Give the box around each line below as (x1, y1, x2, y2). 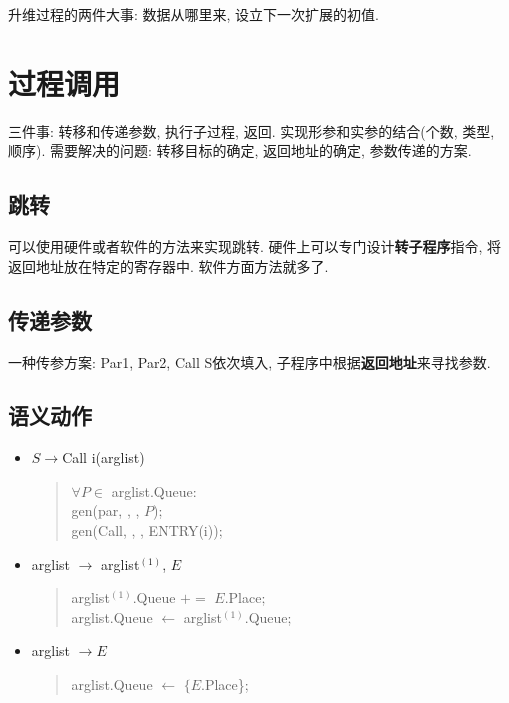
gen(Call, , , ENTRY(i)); (71, 520, 223, 541)
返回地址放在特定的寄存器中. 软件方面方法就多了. (8, 255, 329, 276)
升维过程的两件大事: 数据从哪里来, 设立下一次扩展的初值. (8, 4, 379, 24)
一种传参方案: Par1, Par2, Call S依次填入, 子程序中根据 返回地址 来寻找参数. (8, 351, 491, 372)
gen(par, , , (71, 500, 140, 521)
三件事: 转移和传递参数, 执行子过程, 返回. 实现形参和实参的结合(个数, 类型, (8, 120, 495, 141)
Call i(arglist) (62, 447, 145, 468)
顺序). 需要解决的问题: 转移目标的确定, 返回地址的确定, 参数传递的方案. (8, 140, 472, 161)
